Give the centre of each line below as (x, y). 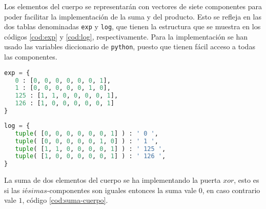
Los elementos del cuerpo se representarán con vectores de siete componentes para (133, 6)
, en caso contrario (231, 190)
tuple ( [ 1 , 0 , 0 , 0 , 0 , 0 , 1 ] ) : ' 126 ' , (90, 156)
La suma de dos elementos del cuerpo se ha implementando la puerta (112, 180)
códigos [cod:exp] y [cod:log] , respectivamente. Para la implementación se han (126, 36)
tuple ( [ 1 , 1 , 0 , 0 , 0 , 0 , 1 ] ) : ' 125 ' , (90, 149)
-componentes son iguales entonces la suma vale (122, 190)
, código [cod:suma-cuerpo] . (65, 200)
